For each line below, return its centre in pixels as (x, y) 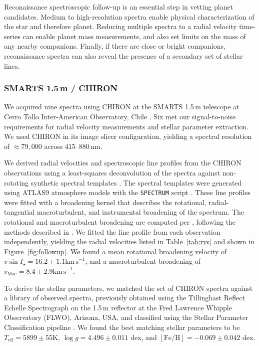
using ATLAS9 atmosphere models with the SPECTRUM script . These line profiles (127, 192)
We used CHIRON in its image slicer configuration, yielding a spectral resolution (128, 136)
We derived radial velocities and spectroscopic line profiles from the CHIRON (123, 163)
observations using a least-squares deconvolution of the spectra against (112, 172)
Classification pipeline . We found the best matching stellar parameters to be (122, 327)
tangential (19, 212)
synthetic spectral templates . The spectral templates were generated (136, 182)
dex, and (144, 337)
